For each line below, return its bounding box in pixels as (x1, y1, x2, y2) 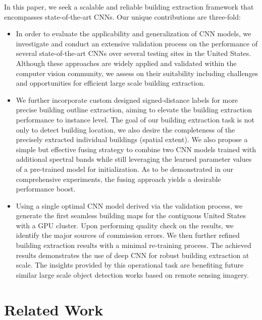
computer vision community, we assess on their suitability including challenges (16, 68, 258, 78)
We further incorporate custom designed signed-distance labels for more (16, 94, 238, 105)
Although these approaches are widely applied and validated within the (16, 57, 237, 68)
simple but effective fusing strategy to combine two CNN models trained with (16, 144, 256, 154)
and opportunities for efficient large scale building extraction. (16, 78, 205, 88)
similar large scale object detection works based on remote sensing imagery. (16, 269, 249, 280)
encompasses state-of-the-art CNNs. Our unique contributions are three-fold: (4, 11, 241, 22)
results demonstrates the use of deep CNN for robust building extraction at (16, 249, 249, 260)
